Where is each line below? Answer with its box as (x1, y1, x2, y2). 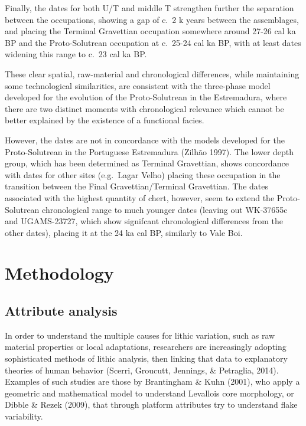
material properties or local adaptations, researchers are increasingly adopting (5, 340, 287, 353)
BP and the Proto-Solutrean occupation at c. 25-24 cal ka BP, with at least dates (5, 36, 301, 48)
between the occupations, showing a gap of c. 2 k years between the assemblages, (5, 13, 299, 25)
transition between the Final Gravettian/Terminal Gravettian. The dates (5, 180, 268, 192)
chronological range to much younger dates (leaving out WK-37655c (42, 203, 288, 215)
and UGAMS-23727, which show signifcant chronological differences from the (5, 215, 284, 227)
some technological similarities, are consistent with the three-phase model (5, 79, 271, 91)
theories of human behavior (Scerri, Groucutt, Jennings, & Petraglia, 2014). (5, 363, 279, 376)
